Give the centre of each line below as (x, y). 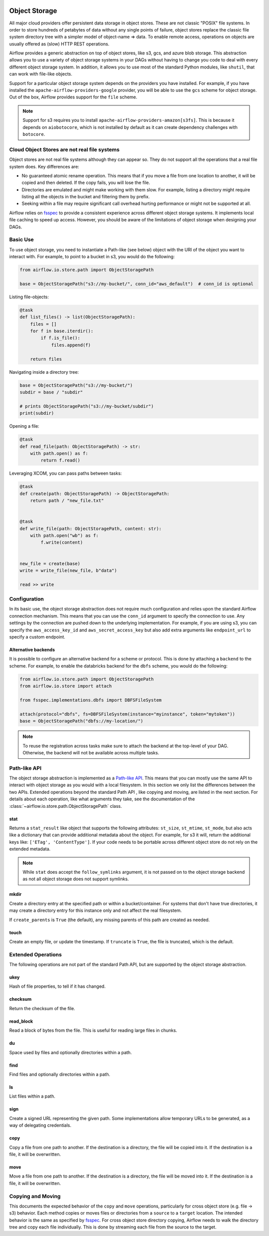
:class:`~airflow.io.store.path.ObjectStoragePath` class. (66, 806)
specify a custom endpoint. (37, 637)
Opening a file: (24, 426)
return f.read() (61, 460)
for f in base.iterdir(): (62, 331)
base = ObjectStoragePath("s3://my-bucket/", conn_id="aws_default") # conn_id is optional (136, 284)
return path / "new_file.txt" (67, 501)
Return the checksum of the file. (42, 1008)
